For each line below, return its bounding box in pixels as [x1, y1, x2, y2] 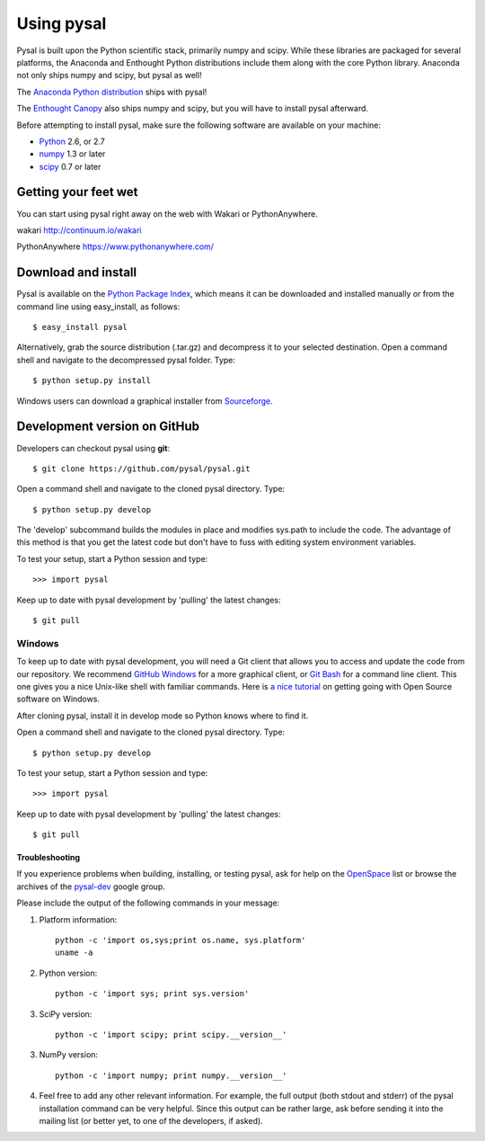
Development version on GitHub [16, 419, 200, 434]
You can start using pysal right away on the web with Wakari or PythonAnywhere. [16, 208, 318, 219]
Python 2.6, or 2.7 [39, 136, 105, 147]
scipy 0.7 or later [39, 161, 101, 172]
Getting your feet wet [16, 184, 138, 200]
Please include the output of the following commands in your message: [16, 897, 280, 908]
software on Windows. [16, 693, 101, 705]
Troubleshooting [16, 852, 81, 863]
